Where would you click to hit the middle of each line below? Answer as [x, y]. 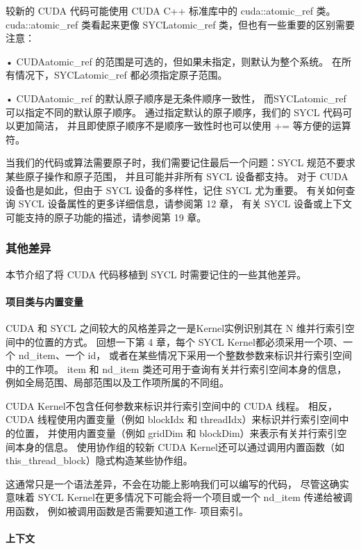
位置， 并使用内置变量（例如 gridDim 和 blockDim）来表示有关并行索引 [176, 433]
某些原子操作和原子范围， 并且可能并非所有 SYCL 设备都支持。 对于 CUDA [177, 176]
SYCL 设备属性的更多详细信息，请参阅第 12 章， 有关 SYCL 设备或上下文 [185, 204]
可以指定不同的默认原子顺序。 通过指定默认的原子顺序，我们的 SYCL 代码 [174, 112]
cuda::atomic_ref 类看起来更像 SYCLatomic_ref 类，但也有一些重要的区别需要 [180, 24]
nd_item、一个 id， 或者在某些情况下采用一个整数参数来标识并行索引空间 [185, 355]
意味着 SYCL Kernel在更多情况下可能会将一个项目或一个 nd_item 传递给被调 [179, 497]
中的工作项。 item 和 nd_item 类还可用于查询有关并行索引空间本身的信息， [176, 368]
